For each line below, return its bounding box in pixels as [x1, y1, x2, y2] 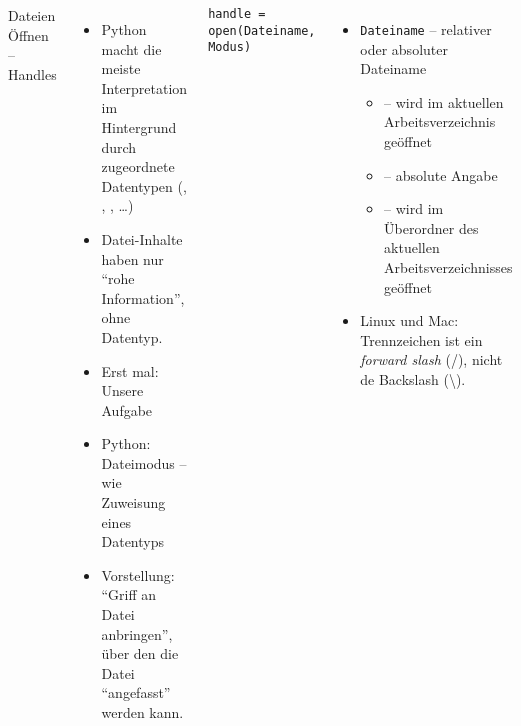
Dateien [8, 5, 56, 25]
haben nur [101, 248, 164, 269]
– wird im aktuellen [384, 91, 504, 112]
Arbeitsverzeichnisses [384, 257, 513, 277]
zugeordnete [101, 156, 175, 177]
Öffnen [8, 24, 49, 45]
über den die [101, 643, 179, 664]
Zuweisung [101, 492, 166, 513]
